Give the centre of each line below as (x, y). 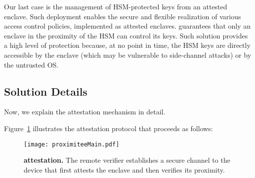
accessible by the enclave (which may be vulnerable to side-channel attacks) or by (128, 54)
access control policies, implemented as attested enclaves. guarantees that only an (127, 26)
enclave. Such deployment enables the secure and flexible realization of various (123, 16)
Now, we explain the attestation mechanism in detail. (85, 112)
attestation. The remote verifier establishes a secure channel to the (127, 160)
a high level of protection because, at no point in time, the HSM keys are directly (127, 45)
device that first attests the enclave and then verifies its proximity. (124, 169)
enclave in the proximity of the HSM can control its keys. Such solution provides (126, 35)
